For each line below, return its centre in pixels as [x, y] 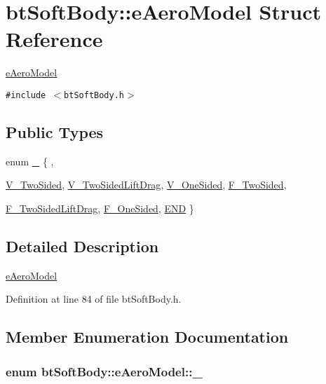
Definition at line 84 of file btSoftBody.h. [94, 299]
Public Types [55, 131]
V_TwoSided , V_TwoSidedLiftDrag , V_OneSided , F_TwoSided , [146, 185]
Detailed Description [82, 246]
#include [26, 95]
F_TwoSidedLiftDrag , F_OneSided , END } [100, 208]
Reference [54, 39]
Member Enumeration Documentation [147, 337]
